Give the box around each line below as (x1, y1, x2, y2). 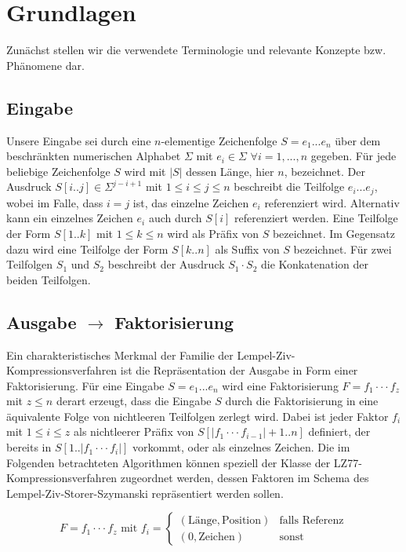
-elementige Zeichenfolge (161, 132, 277, 148)
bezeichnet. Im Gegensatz (272, 225, 395, 241)
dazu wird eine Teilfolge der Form (6, 240, 169, 257)
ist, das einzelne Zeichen (132, 194, 249, 210)
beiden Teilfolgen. (6, 271, 91, 287)
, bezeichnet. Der (284, 163, 365, 179)
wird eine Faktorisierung (222, 377, 339, 393)
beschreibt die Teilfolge (234, 178, 345, 195)
